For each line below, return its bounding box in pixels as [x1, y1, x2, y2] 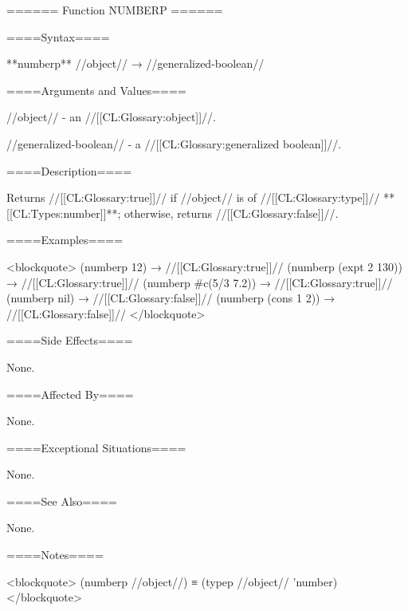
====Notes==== [6, 546, 104, 563]
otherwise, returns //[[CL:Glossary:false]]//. [124, 204, 339, 221]
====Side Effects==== [6, 332, 133, 349]
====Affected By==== [6, 385, 134, 402]
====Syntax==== [6, 28, 110, 45]
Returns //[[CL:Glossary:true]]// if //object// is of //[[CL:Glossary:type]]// [6, 189, 380, 206]
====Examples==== [6, 231, 124, 248]
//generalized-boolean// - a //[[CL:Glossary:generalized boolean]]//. [6, 135, 342, 152]
